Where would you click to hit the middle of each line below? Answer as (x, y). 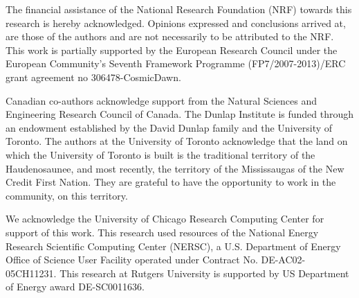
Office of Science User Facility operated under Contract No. (132, 260)
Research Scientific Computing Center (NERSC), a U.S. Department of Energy (173, 246)
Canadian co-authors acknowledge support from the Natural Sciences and (161, 100)
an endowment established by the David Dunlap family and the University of (169, 127)
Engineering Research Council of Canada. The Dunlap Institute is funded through (180, 114)
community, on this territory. (67, 195)
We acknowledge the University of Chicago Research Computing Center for (165, 219)
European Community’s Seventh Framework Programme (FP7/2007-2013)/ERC (176, 63)
